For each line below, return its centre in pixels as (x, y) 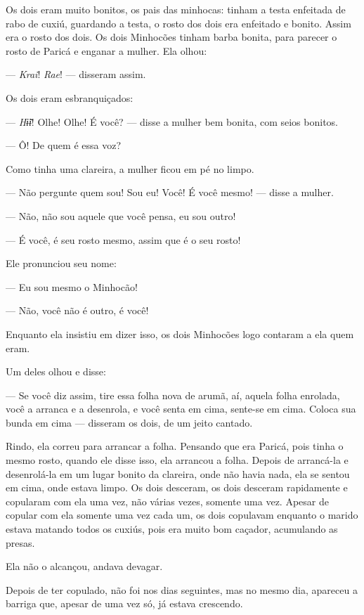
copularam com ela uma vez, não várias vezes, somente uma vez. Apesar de (167, 501)
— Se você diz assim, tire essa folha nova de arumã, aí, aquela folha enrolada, (173, 395)
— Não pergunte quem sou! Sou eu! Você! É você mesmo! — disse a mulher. (170, 192)
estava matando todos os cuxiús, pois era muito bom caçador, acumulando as (172, 529)
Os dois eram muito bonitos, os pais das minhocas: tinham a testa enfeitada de (176, 9)
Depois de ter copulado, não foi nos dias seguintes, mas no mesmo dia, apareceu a (182, 589)
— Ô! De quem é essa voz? (64, 145)
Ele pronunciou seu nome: (61, 263)
